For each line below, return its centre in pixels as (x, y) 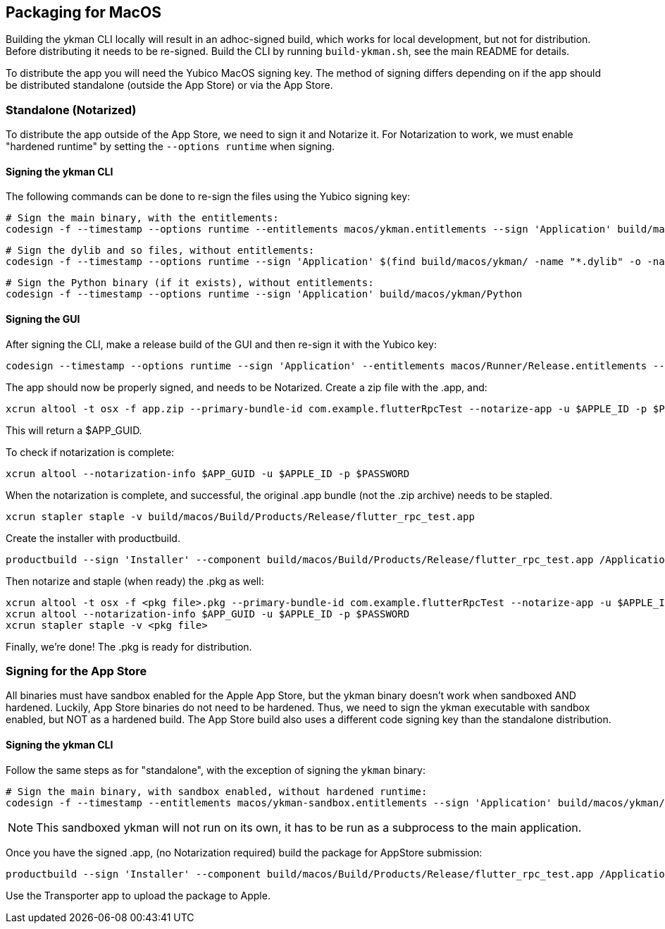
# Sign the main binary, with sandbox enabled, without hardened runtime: (217, 791)
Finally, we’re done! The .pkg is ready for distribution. (129, 646)
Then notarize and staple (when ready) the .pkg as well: (135, 581)
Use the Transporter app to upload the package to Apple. (138, 895)
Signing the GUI (43, 319)
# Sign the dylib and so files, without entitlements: (160, 251)
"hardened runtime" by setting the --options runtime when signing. (170, 147)
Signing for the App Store (76, 671)
